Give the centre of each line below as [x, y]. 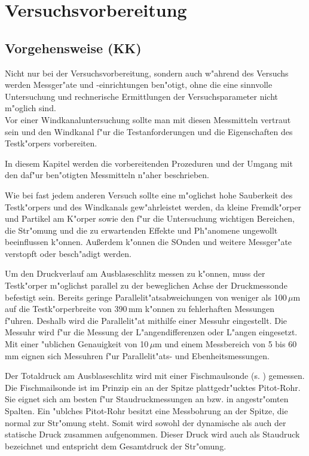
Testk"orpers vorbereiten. [51, 143]
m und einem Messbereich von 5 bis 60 [226, 344]
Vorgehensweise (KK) [73, 48]
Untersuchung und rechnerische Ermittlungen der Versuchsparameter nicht [142, 96]
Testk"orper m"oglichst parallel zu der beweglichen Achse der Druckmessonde [146, 285]
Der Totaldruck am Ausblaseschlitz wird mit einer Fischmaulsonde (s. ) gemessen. [155, 376]
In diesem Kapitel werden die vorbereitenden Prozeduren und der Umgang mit [149, 163]
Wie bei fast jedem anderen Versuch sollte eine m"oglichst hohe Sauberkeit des [149, 195]
